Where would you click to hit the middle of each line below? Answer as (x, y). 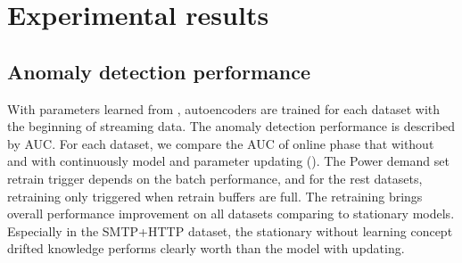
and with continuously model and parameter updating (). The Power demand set (228, 161)
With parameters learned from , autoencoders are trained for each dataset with (224, 108)
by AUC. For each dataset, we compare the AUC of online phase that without (221, 143)
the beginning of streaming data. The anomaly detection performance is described (231, 126)
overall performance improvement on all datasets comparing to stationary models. (231, 214)
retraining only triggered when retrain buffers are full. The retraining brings (215, 196)
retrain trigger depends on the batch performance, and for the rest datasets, (215, 178)
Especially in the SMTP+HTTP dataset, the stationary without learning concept (230, 230)
